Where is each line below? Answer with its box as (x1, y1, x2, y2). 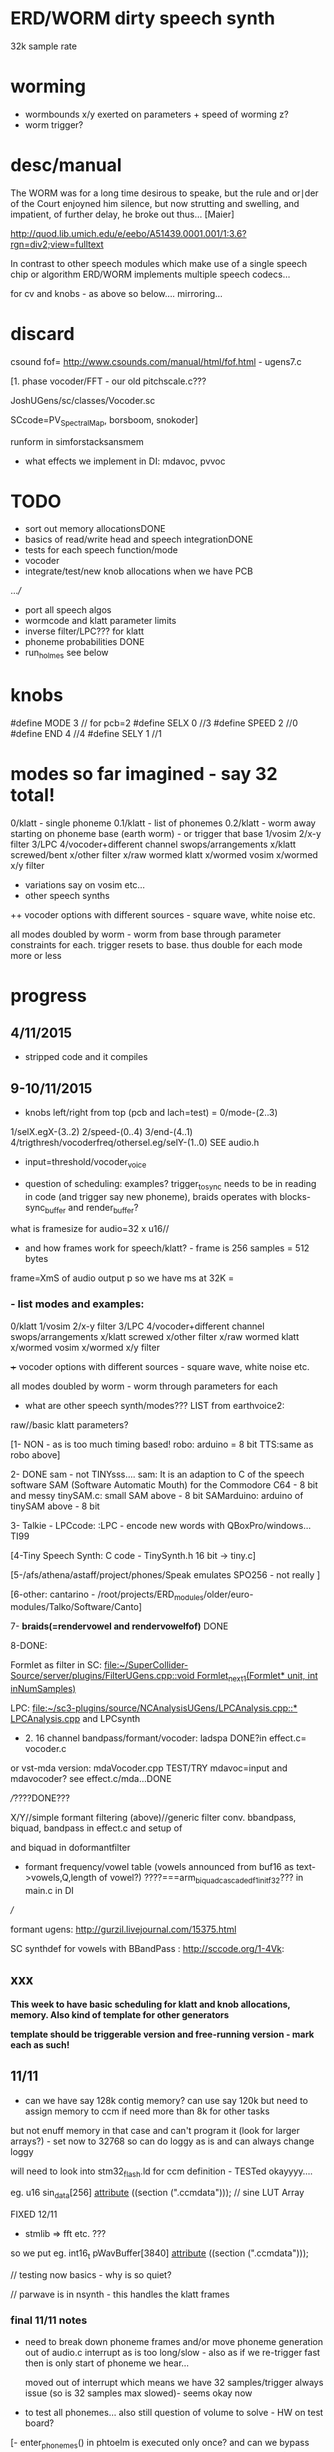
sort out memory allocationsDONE (24, 523, 166, 535)
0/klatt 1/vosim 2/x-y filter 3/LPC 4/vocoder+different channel (10, 1320, 265, 1332)
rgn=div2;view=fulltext (10, 238, 104, 250)
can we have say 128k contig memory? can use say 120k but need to (24, 2094, 308, 2106)
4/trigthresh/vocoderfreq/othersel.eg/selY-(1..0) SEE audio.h (10, 1136, 260, 1148)
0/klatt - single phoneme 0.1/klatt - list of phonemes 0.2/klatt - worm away (10, 817, 317, 829)
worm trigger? (24, 118, 84, 131)
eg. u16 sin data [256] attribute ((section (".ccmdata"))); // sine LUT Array (10, 2187, 305, 2201)
